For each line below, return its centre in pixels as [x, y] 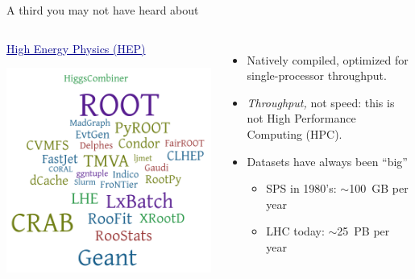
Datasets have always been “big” [327, 161]
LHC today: [295, 231]
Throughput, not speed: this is [321, 102]
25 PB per [363, 231]
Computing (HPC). [295, 133]
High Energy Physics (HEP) [76, 48]
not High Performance [301, 118]
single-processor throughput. [317, 75]
